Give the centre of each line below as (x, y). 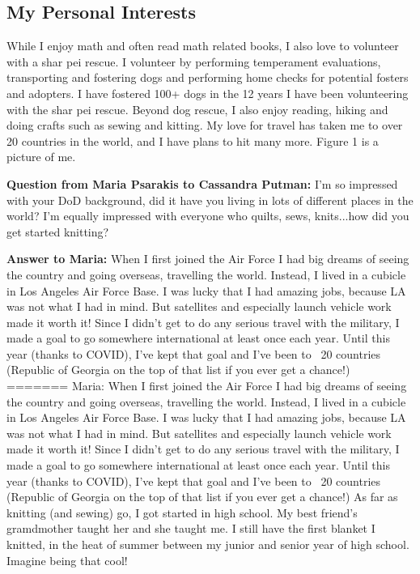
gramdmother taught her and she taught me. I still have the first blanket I (191, 528)
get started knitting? (58, 231)
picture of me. (41, 157)
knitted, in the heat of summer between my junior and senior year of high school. (208, 544)
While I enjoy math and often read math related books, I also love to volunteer (203, 46)
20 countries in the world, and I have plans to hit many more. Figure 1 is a (193, 140)
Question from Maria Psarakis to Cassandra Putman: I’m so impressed (202, 183)
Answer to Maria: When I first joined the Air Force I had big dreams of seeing (208, 259)
